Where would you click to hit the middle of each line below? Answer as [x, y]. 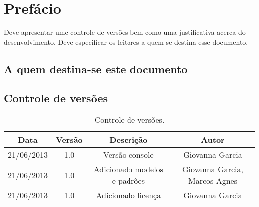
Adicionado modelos [128, 169]
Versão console [129, 155]
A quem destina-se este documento [96, 68]
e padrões [129, 181]
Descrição [129, 140]
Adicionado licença [129, 195]
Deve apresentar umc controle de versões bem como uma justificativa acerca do [125, 32]
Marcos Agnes [212, 181]
